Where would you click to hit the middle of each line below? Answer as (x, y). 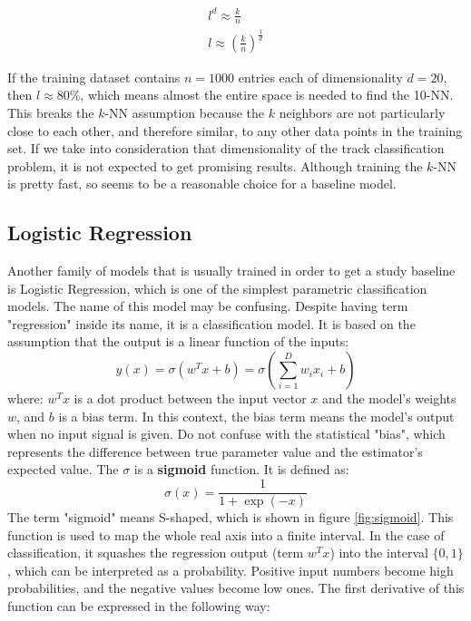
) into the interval (379, 553)
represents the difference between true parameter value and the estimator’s (215, 451)
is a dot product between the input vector (190, 398)
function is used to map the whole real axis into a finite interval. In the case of (226, 534)
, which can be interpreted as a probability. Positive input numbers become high (231, 570)
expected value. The (63, 469)
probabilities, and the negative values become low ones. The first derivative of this (236, 588)
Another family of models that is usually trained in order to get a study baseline (231, 271)
